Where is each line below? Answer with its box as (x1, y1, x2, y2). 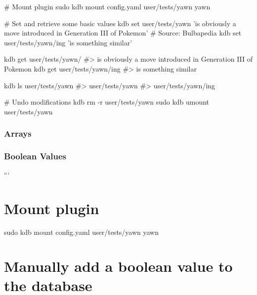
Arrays (4, 127, 32, 140)
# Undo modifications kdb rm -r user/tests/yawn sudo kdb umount (4, 97, 210, 107)
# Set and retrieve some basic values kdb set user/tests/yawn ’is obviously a (4, 18, 236, 28)
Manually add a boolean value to (4, 256, 233, 276)
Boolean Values (4, 150, 66, 162)
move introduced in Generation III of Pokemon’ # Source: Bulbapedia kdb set (4, 28, 242, 38)
